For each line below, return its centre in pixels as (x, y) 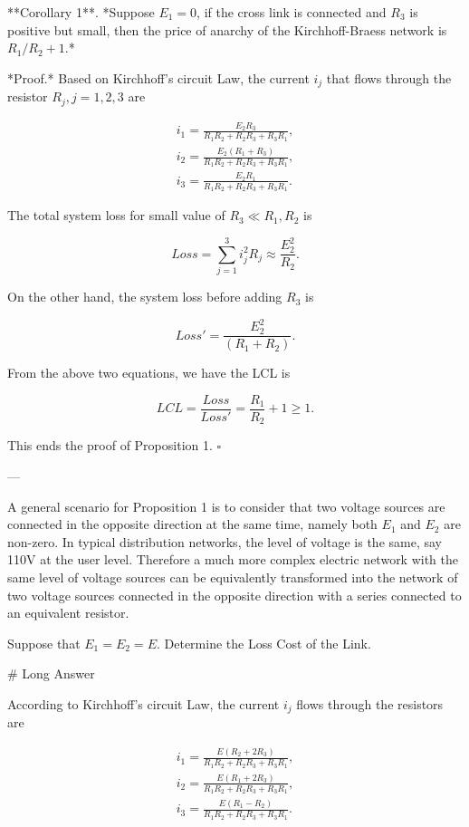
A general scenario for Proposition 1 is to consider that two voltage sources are (226, 506)
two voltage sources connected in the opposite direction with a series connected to (234, 595)
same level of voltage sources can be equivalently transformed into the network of (233, 577)
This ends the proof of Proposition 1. (110, 445)
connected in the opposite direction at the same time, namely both (192, 524)
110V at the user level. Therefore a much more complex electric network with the (233, 559)
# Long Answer (51, 673)
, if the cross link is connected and (292, 12)
